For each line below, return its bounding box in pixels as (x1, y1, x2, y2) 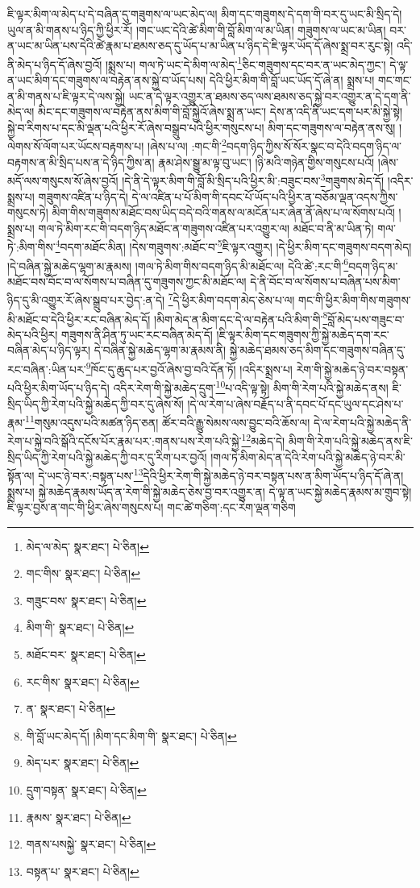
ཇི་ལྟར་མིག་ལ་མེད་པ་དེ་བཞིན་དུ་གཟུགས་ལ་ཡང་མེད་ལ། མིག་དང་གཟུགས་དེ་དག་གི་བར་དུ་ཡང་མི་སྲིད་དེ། (7, 6, 402, 22)
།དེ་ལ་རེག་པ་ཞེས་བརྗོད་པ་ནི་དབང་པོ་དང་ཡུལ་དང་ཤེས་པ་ (187, 395, 404, 412)
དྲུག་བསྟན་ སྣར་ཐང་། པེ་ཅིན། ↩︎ (26, 782, 147, 799)
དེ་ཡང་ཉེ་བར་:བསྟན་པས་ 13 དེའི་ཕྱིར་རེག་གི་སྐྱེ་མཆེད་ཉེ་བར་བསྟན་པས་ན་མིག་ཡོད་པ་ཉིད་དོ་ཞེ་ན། (38, 465, 404, 483)
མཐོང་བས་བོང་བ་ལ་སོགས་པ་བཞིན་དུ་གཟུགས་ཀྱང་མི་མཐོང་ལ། (7, 272, 247, 289)
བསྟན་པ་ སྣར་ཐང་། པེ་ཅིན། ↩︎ (26, 862, 139, 879)
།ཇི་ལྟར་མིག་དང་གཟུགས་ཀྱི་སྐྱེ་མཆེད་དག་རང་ (216, 326, 389, 342)
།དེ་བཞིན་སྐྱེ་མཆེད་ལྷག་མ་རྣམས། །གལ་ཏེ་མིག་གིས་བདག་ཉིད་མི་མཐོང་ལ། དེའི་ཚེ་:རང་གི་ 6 (7, 255, 349, 274)
